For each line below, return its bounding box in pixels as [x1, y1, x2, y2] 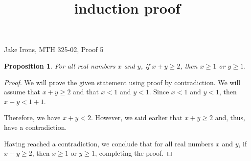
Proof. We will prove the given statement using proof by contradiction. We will [4, 77, 241, 87]
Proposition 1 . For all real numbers [4, 60, 115, 71]
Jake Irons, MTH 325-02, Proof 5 [4, 44, 104, 54]
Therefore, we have [4, 112, 61, 123]
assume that [4, 87, 41, 97]
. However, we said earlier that [91, 112, 183, 123]
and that [73, 87, 99, 97]
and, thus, [215, 112, 245, 123]
